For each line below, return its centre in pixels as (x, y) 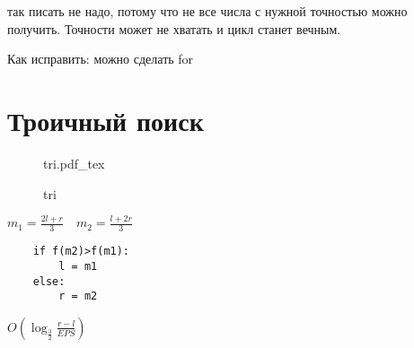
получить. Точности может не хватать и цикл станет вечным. (174, 28)
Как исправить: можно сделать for (101, 59)
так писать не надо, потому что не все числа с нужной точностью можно (207, 11)
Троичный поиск (106, 120)
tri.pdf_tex (74, 163)
